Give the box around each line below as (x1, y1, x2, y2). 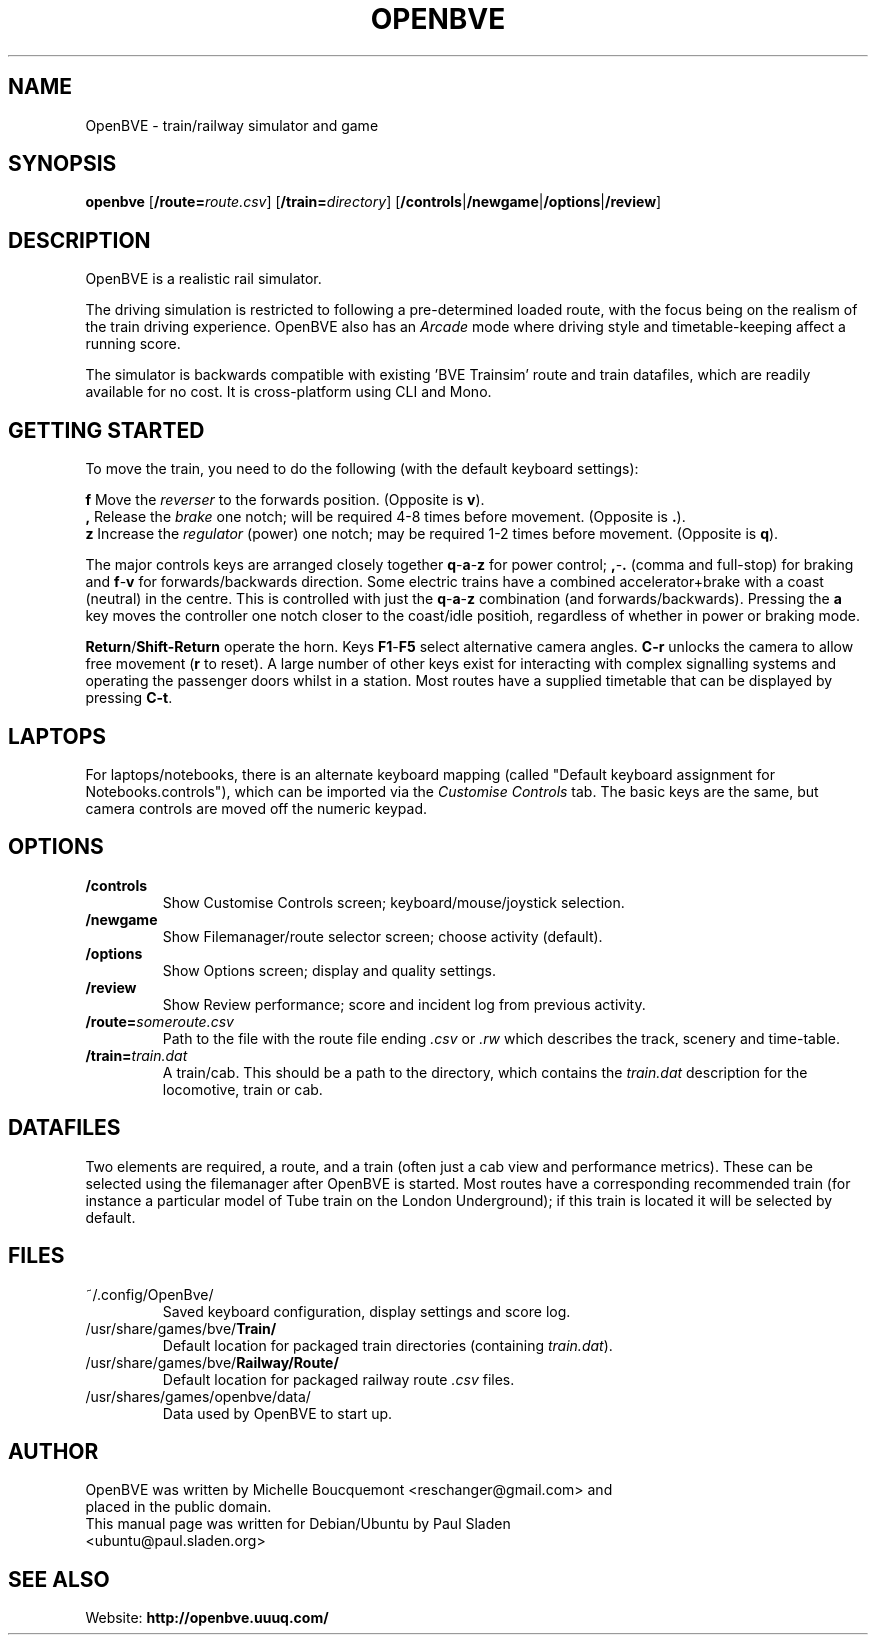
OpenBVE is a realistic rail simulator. (85, 270, 322, 288)
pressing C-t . (85, 689, 173, 707)
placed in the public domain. (85, 1498, 272, 1516)
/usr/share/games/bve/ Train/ (85, 1319, 277, 1337)
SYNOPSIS (8, 151, 117, 177)
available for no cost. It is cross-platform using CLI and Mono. (85, 383, 492, 401)
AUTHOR (8, 1438, 99, 1464)
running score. (85, 335, 181, 353)
